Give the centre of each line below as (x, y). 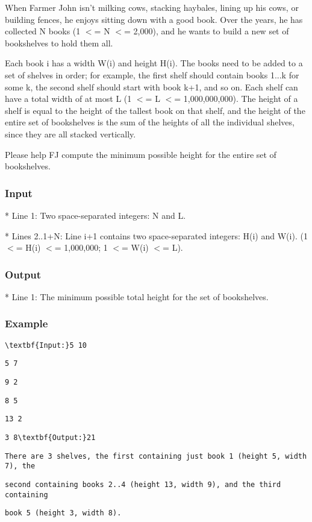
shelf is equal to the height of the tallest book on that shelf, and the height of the (155, 110)
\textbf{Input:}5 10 (46, 345)
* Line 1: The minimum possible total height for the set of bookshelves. (137, 296)
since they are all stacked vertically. (70, 134)
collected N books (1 (43, 31)
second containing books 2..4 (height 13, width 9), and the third (143, 485)
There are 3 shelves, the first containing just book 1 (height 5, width (156, 456)
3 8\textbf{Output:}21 (50, 438)
